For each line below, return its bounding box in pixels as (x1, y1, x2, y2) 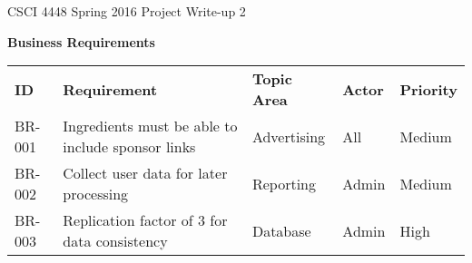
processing (63, 183, 129, 205)
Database (251, 219, 311, 241)
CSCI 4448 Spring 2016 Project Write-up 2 (7, 2, 246, 20)
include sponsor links (63, 136, 196, 158)
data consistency (63, 230, 168, 252)
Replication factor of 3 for (63, 209, 228, 231)
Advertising (251, 125, 326, 147)
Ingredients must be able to (63, 115, 238, 137)
